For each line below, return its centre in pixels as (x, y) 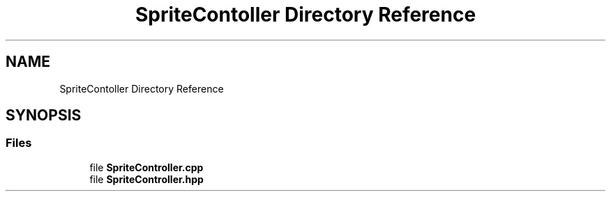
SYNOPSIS (44, 116)
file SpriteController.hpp (146, 179)
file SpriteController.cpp (146, 167)
